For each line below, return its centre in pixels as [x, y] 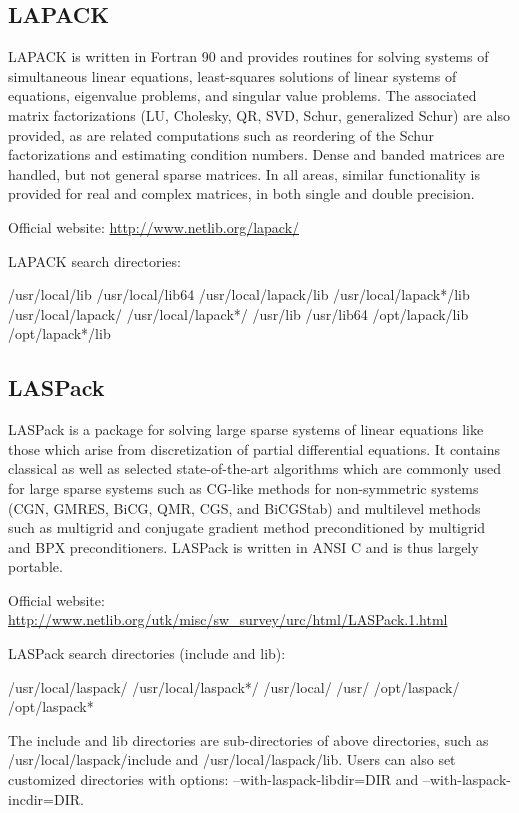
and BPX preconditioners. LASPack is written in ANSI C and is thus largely [243, 546]
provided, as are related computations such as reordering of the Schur [221, 134]
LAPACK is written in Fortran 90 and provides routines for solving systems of [248, 56]
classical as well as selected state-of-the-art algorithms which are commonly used [254, 468]
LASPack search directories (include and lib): [147, 653]
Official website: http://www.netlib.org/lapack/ [154, 226]
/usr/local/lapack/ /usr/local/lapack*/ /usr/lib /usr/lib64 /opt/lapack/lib [238, 313]
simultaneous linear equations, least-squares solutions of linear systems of [232, 75]
